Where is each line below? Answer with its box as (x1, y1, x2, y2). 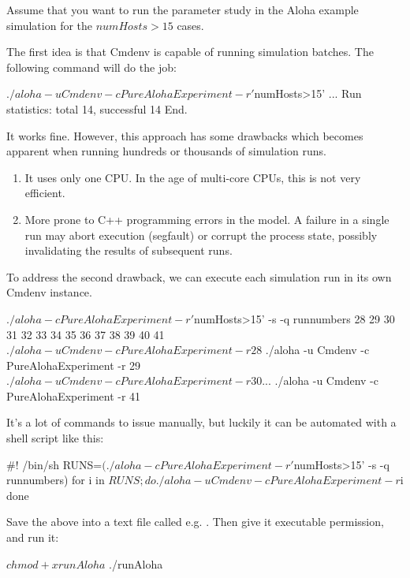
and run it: (6, 529, 59, 546)
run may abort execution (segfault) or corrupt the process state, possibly (24, 226, 378, 243)
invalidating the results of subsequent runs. (24, 242, 233, 259)
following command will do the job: (6, 58, 177, 75)
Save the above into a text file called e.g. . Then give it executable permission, (6, 513, 384, 530)
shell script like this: (6, 430, 104, 446)
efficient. (24, 185, 65, 201)
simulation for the (6, 17, 93, 33)
